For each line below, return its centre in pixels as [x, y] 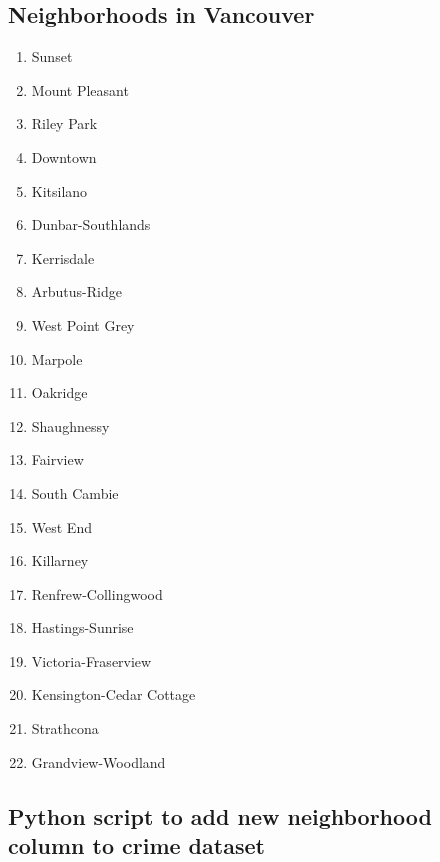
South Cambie [75, 492]
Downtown [64, 156]
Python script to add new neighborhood [220, 815]
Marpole [57, 358]
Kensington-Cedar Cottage [113, 694]
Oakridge [59, 392]
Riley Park [64, 123]
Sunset [52, 56]
